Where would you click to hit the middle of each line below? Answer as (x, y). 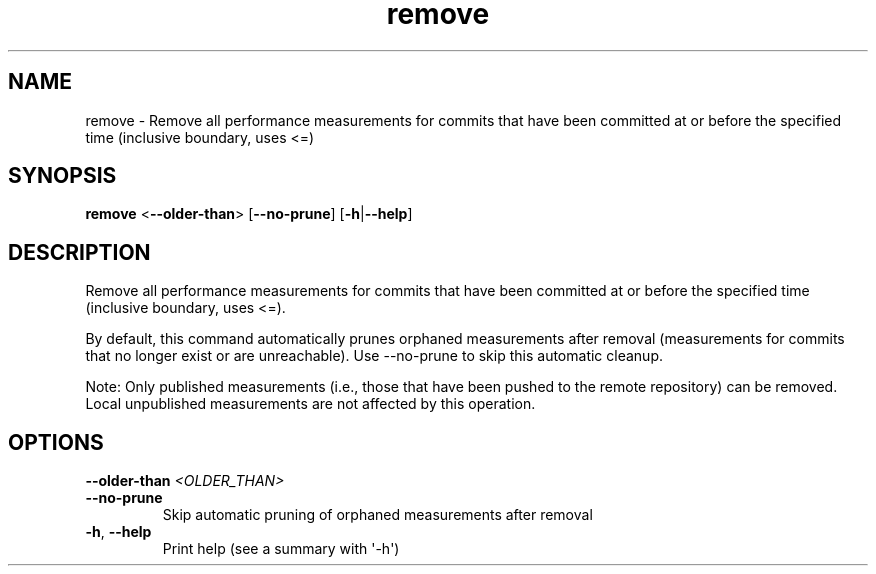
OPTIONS (56, 442)
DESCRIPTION (79, 252)
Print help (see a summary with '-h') (281, 549)
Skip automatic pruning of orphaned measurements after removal (377, 515)
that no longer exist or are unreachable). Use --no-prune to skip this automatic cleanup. (374, 356)
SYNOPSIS (62, 176)
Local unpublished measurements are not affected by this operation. (310, 404)
